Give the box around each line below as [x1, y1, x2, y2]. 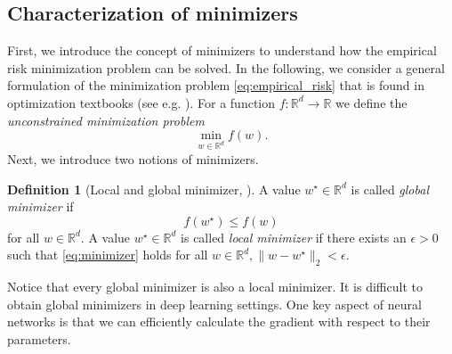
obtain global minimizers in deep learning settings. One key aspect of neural [7, 294, 422, 313]
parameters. [7, 329, 71, 348]
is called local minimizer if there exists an [181, 227, 407, 246]
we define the [335, 93, 408, 111]
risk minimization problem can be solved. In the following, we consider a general [7, 58, 445, 77]
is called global [351, 179, 429, 198]
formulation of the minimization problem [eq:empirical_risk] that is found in [7, 76, 424, 95]
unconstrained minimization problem [7, 111, 205, 129]
